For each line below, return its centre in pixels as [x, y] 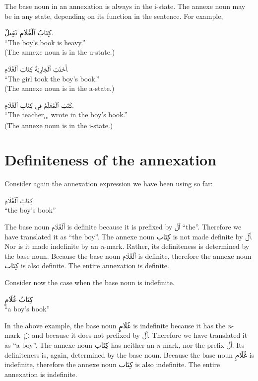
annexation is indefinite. [41, 374]
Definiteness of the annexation [111, 160]
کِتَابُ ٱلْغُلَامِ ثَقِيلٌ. [29, 33]
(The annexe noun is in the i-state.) [59, 125]
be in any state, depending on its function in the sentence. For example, [114, 16]
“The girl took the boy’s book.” [52, 78]
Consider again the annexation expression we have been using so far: [109, 184]
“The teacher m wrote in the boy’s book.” [66, 115]
